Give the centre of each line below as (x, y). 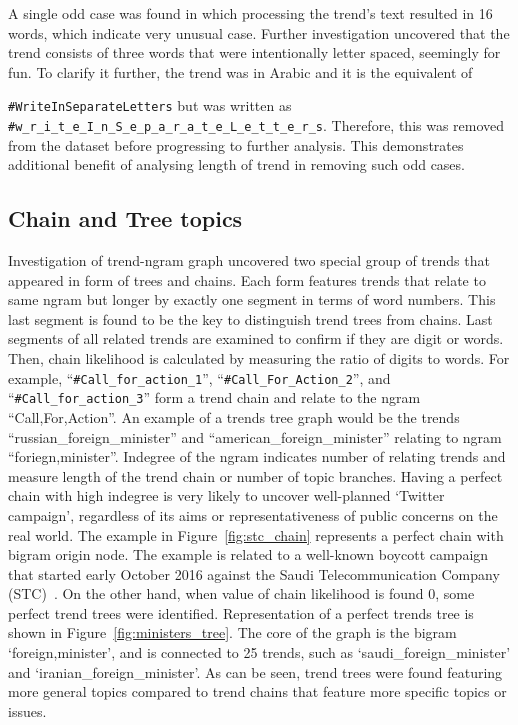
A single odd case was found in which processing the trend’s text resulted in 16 (250, 13)
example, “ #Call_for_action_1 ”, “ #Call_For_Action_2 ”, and (199, 377)
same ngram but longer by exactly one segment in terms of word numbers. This (252, 299)
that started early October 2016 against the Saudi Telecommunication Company (254, 573)
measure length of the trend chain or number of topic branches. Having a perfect (255, 475)
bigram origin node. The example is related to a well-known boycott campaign (248, 554)
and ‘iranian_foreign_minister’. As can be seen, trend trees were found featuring (255, 671)
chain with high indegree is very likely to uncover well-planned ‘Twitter (226, 495)
